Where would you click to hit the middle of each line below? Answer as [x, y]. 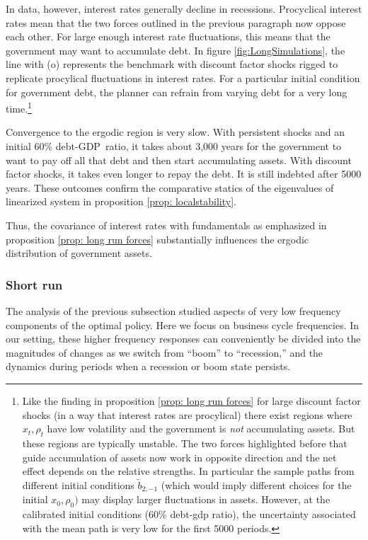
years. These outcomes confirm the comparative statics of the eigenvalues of [170, 187]
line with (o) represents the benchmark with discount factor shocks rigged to [172, 64]
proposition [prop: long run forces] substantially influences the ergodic [157, 239]
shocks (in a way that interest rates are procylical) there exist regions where [187, 414]
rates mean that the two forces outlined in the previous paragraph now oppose [176, 22]
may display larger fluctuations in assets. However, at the [206, 499]
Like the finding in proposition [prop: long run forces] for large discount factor [191, 400]
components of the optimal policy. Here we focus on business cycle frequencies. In [183, 324]
